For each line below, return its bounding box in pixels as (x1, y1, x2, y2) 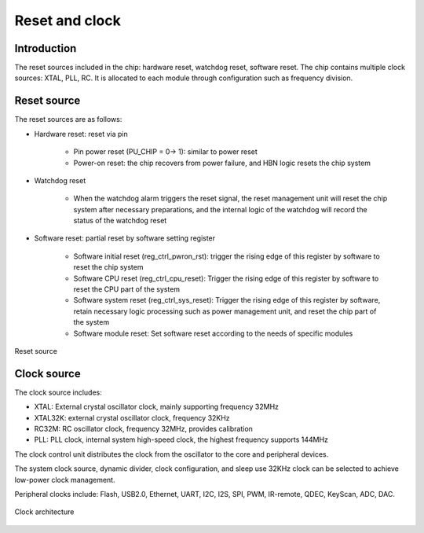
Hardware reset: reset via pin (34, 129, 129, 138)
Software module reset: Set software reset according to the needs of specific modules (73, 329, 353, 338)
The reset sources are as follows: (14, 115, 122, 124)
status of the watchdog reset (73, 216, 167, 226)
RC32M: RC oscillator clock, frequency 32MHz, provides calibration (34, 425, 253, 434)
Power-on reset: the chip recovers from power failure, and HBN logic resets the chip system (73, 158, 371, 167)
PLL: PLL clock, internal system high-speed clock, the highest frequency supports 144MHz (34, 435, 329, 444)
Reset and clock (14, 12, 121, 29)
